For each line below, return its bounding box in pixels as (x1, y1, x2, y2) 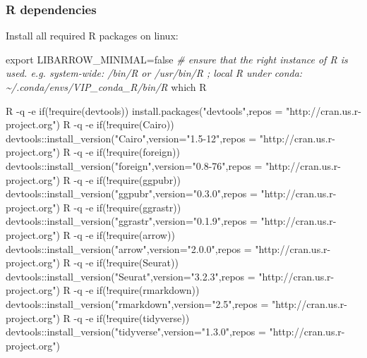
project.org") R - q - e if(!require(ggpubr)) (6, 172, 181, 187)
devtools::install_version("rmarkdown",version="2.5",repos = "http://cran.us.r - (6, 296, 347, 311)
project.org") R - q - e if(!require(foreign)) (6, 144, 180, 159)
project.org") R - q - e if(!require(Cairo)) (6, 117, 174, 132)
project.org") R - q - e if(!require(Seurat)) (6, 255, 179, 270)
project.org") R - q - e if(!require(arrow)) (6, 227, 175, 242)
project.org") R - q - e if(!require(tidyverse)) (6, 310, 190, 325)
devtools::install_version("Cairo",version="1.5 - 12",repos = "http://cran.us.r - (6, 130, 335, 145)
